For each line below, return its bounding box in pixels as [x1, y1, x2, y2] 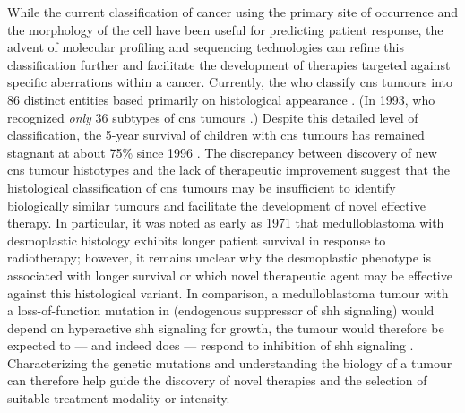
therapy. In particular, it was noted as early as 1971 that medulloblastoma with [7, 213, 444, 232]
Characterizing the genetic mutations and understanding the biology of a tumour [7, 353, 452, 372]
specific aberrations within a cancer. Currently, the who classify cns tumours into [7, 73, 452, 91]
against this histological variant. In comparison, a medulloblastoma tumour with [7, 283, 449, 302]
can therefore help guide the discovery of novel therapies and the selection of [7, 371, 427, 390]
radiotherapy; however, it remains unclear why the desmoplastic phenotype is [7, 248, 432, 267]
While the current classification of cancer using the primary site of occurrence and [7, 3, 459, 21]
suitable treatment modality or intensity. [7, 389, 230, 408]
